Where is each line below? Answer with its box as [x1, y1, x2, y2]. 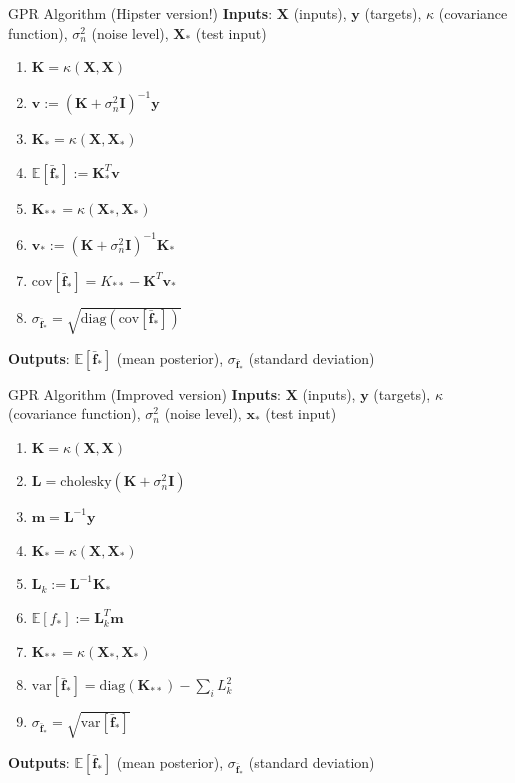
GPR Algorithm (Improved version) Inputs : [8, 383, 282, 404]
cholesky [60, 475, 112, 490]
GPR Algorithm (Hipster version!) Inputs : [8, 3, 273, 23]
